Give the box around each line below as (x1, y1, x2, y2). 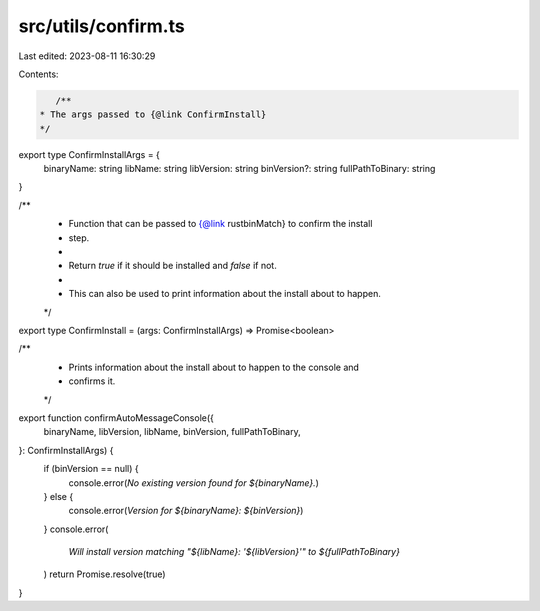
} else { (43, 490, 74, 502)
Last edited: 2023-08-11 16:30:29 (18, 50, 156, 62)
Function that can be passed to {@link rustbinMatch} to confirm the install (68, 218, 373, 230)
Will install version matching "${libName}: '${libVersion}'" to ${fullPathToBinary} (68, 546, 400, 558)
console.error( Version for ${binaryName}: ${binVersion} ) (68, 505, 304, 517)
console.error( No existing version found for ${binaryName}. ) (68, 476, 320, 489)
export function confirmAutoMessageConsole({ (18, 411, 215, 424)
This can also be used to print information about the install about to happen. (68, 288, 382, 300)
